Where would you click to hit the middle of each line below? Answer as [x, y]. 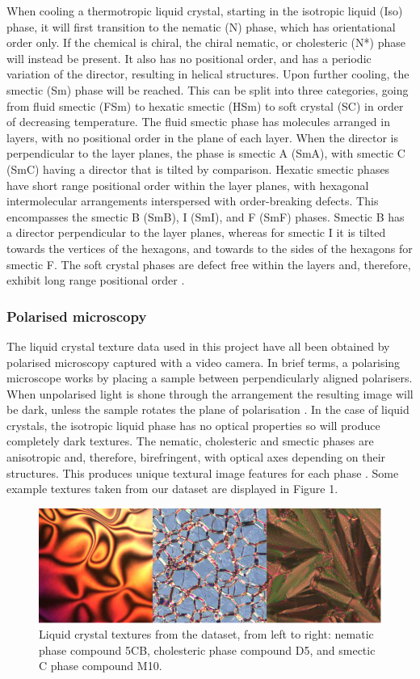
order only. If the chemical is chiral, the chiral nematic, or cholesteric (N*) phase [206, 42]
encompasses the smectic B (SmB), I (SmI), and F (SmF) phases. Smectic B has [206, 216]
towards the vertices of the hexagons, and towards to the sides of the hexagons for [210, 248]
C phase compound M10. [101, 666]
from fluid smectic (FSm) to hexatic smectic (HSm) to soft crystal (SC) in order [205, 105]
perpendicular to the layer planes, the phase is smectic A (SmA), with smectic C [206, 153]
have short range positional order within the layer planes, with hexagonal [188, 185]
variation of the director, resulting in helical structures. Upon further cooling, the [208, 74]
